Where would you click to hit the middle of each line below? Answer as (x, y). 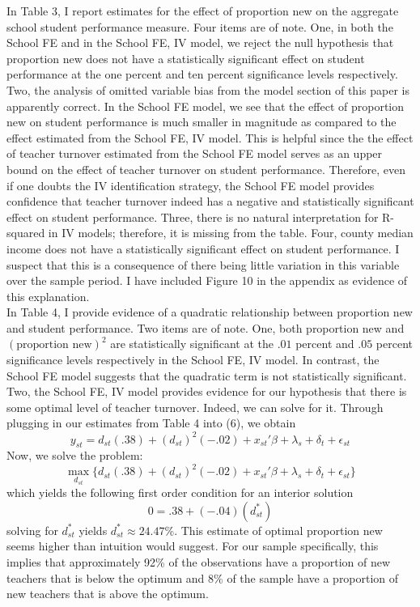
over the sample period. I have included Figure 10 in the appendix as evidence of (207, 280)
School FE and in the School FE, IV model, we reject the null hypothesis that (200, 42)
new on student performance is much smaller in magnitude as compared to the (202, 122)
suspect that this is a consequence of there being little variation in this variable (203, 264)
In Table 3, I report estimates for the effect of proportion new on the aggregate (203, 11)
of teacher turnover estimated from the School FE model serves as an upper (195, 153)
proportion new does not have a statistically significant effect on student (186, 58)
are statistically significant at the (192, 344)
